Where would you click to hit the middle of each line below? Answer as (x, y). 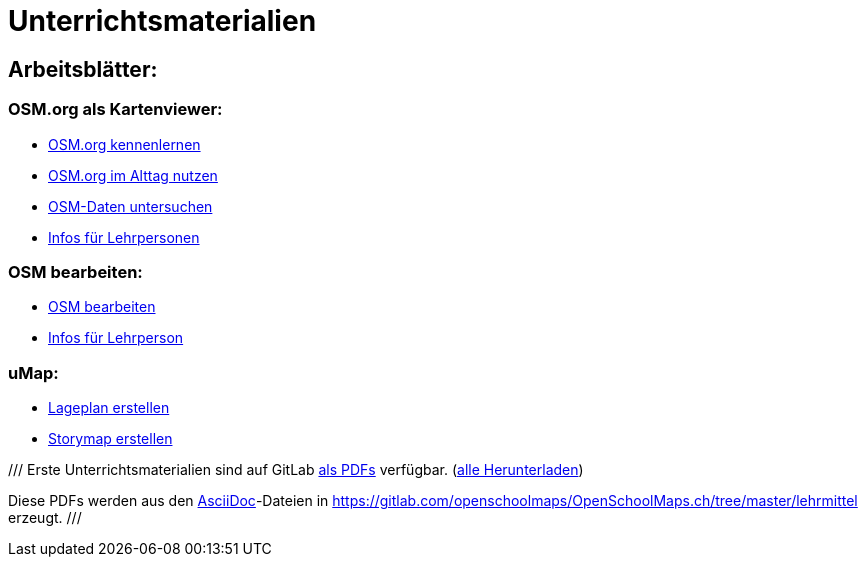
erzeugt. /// (45, 518)
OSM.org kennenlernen (124, 144)
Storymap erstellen (110, 439)
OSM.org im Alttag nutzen (133, 175)
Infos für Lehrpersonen (124, 237)
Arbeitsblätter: (83, 69)
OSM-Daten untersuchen (130, 206)
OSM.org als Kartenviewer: (115, 109)
